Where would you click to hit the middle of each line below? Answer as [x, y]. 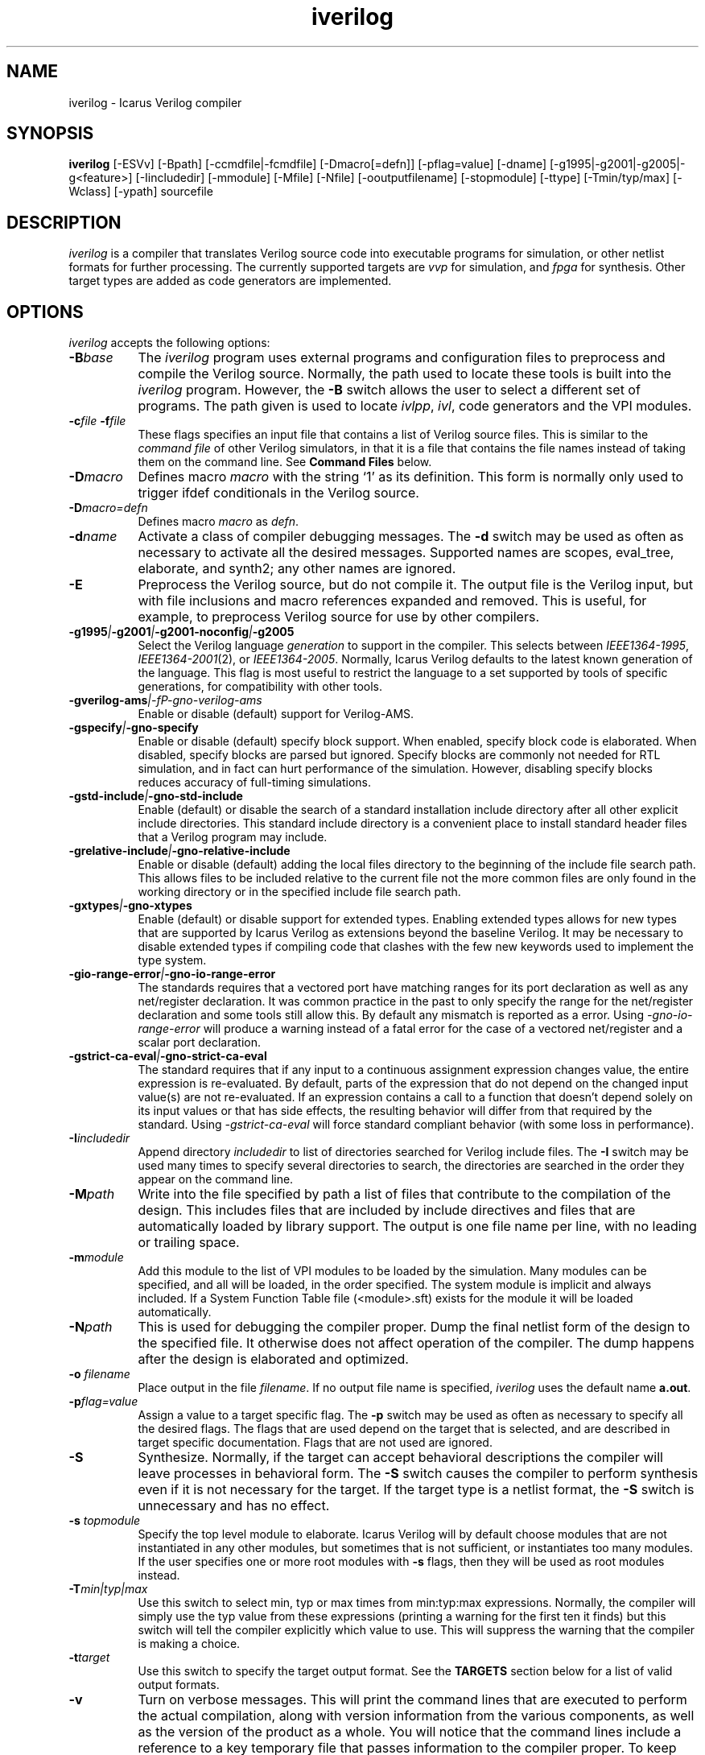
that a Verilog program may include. [233, 837]
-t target [89, 1658]
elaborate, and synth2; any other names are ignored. [297, 569]
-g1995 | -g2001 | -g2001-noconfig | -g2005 [181, 632]
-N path [91, 1327]
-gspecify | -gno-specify [134, 728]
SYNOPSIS [50, 134]
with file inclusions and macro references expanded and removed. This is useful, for [392, 601]
